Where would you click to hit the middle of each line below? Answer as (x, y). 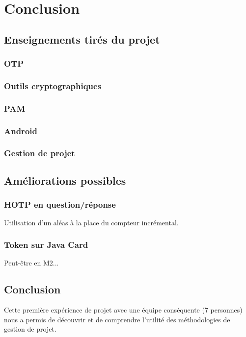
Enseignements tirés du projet (82, 39)
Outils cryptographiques (53, 85)
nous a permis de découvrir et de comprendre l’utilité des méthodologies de (117, 319)
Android (21, 131)
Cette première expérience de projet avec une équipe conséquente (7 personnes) (123, 309)
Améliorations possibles (65, 180)
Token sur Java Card (46, 244)
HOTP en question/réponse (60, 205)
